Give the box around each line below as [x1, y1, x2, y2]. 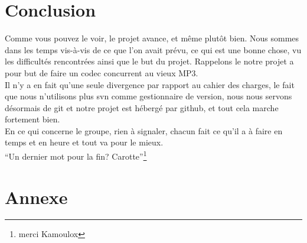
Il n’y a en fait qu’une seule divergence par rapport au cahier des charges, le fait [5, 78, 295, 90]
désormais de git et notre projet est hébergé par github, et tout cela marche [5, 101, 279, 114]
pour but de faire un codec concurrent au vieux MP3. [5, 66, 198, 79]
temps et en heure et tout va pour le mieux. [5, 136, 164, 148]
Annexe [5, 184, 68, 209]
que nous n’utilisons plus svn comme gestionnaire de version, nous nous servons [5, 90, 292, 102]
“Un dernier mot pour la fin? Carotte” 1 [5, 148, 147, 162]
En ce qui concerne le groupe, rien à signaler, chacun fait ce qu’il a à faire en [5, 124, 283, 137]
